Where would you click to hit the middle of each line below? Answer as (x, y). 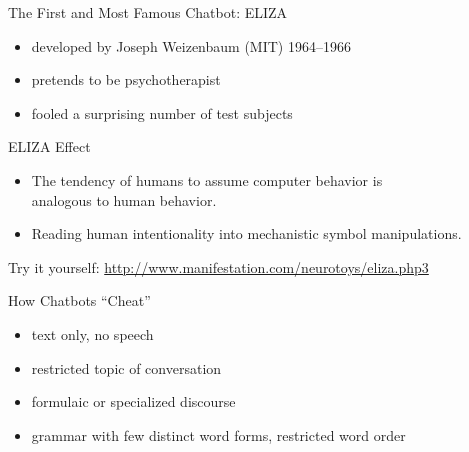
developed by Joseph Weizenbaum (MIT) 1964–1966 (191, 45)
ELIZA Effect (49, 146)
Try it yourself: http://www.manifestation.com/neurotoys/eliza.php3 (218, 266)
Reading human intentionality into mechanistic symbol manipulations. (246, 233)
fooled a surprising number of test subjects (162, 112)
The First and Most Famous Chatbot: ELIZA (148, 12)
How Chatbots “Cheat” (79, 300)
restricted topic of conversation (126, 367)
